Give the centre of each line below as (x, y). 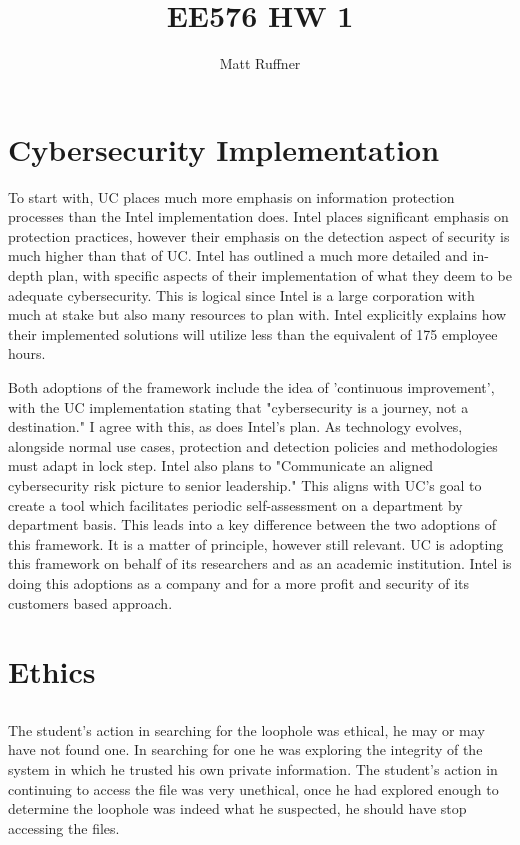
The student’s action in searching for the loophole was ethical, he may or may (246, 729)
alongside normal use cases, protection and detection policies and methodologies (253, 445)
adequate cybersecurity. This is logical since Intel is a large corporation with (241, 294)
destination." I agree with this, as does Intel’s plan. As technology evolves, (235, 426)
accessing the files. (64, 827)
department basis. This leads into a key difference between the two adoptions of (252, 524)
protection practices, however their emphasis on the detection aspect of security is (259, 235)
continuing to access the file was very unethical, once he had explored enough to (253, 788)
